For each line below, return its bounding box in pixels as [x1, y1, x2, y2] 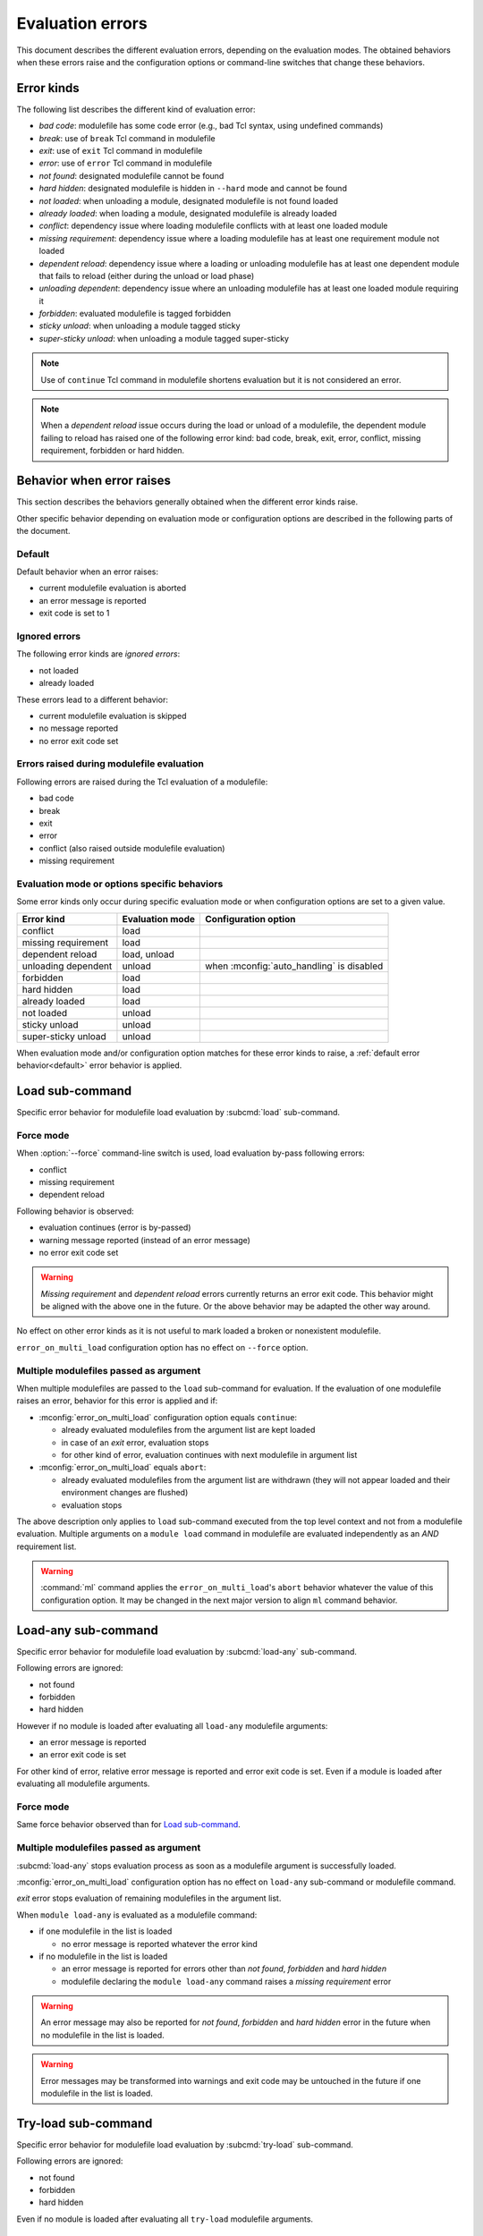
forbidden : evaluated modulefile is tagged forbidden [38, 309, 232, 319]
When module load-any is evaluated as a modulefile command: [16, 1910, 258, 1920]
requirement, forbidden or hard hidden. [40, 445, 185, 456]
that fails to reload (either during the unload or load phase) [38, 270, 255, 281]
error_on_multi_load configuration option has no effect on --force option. [16, 1342, 309, 1352]
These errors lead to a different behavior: [16, 694, 169, 705]
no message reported [38, 723, 119, 733]
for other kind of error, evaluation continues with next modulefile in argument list [61, 1449, 358, 1460]
